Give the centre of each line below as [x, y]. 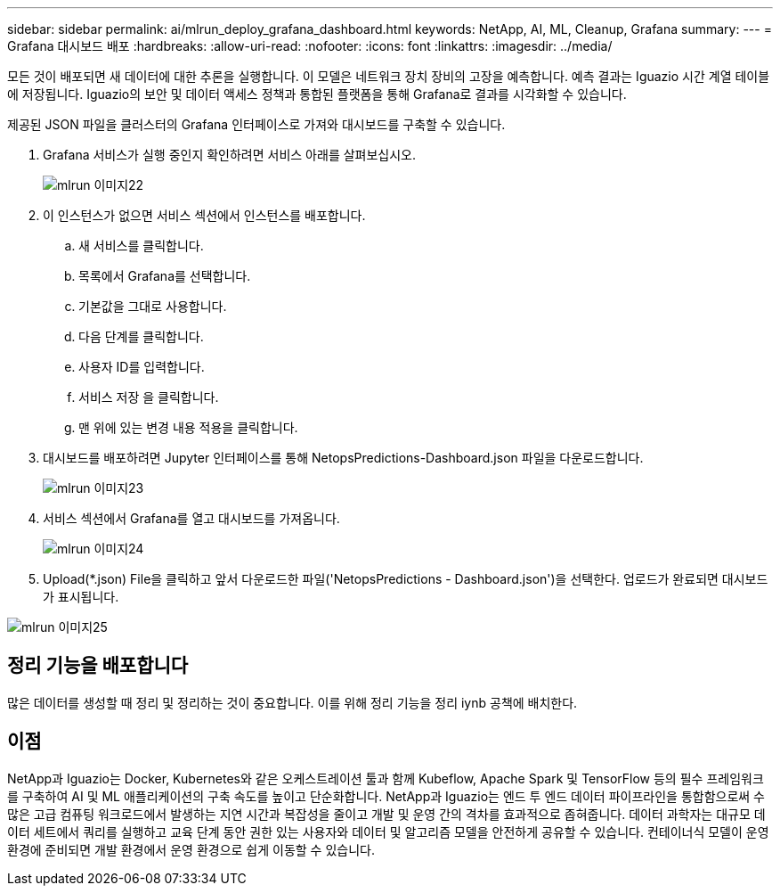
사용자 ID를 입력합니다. [142, 367]
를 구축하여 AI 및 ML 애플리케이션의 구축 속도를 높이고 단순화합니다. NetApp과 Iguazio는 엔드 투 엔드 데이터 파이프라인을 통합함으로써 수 [386, 796]
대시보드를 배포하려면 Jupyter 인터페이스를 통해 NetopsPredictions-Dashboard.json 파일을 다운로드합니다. [343, 458]
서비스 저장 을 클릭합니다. [149, 397]
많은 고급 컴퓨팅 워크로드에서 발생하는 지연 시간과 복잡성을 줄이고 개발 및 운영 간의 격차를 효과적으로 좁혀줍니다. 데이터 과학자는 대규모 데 [386, 814]
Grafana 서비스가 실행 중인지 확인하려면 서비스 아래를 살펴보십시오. [230, 155]
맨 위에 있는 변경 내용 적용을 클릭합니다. [188, 427]
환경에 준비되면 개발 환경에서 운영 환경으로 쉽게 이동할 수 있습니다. [191, 849]
